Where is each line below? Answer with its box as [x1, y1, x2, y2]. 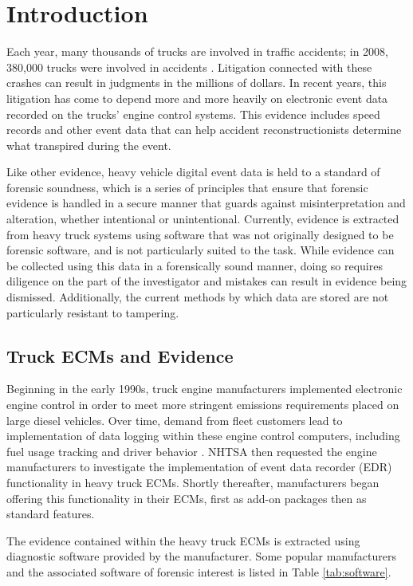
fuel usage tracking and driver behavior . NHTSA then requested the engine [6, 442, 377, 459]
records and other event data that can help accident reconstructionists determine [6, 121, 402, 138]
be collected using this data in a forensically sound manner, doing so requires [6, 257, 383, 273]
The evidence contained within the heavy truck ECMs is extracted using [6, 532, 360, 549]
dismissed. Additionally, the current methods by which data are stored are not [6, 289, 389, 305]
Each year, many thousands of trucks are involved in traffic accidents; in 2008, [6, 43, 388, 60]
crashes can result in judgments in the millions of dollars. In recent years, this [6, 74, 387, 91]
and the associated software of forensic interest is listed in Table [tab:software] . [6, 563, 391, 580]
